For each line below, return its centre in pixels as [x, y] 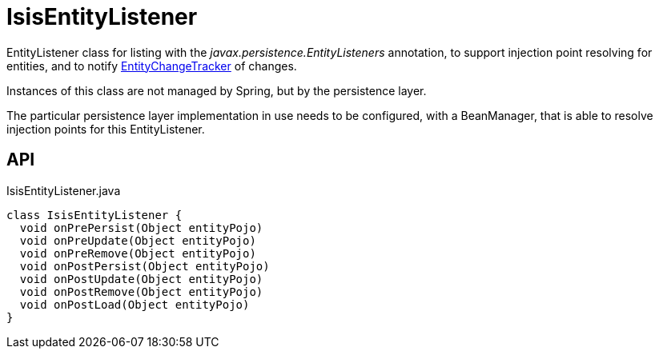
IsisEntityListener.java [64, 190]
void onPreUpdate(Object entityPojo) [138, 240]
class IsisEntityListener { [94, 215]
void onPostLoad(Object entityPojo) [135, 304]
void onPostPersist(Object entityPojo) [145, 266]
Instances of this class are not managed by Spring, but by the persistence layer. [217, 90]
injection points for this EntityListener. [106, 129]
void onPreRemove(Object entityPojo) [138, 253]
